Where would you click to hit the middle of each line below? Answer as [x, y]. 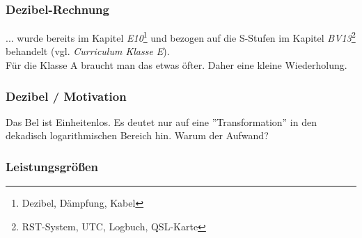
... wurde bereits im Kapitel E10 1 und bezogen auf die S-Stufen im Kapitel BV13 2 [181, 37]
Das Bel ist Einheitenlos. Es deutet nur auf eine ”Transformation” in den [161, 121]
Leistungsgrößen [52, 166]
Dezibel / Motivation [66, 96]
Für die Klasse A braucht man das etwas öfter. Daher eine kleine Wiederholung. [176, 65]
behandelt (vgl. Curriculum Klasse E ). [88, 51]
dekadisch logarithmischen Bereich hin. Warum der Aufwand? [137, 135]
